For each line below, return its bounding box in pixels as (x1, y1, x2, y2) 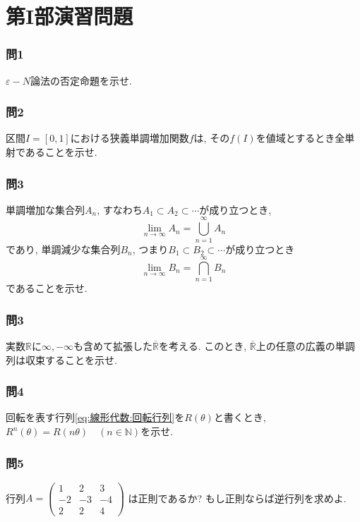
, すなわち (97, 202, 143, 217)
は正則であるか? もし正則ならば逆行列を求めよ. (128, 490, 347, 505)
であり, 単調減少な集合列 (6, 241, 121, 256)
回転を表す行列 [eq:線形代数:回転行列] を (6, 410, 185, 425)
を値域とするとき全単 (256, 130, 355, 145)
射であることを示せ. (6, 145, 97, 159)
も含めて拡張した (73, 339, 153, 353)
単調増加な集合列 (6, 202, 85, 217)
